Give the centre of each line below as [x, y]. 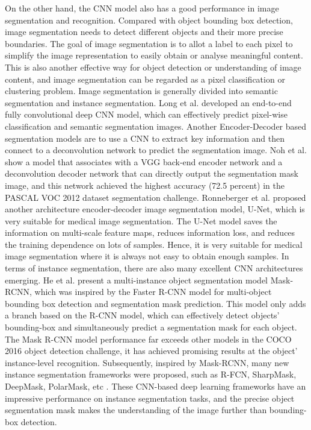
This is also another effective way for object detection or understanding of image [153, 67]
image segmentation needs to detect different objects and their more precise [144, 32]
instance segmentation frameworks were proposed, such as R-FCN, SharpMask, [151, 374]
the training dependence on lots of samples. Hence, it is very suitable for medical [154, 244]
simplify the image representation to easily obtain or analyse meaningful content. [154, 55]
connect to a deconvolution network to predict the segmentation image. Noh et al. [156, 150]
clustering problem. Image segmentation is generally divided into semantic [141, 91]
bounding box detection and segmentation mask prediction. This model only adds [155, 303]
